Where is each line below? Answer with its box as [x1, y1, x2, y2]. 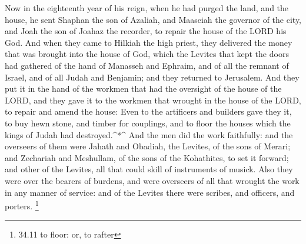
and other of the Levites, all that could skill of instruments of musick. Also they [5, 163, 293, 175]
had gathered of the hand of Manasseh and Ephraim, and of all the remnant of [5, 59, 289, 71]
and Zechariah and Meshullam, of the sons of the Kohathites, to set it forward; [5, 151, 289, 163]
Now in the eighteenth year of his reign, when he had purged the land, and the [5, 2, 289, 14]
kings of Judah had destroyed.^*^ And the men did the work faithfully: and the [5, 128, 293, 141]
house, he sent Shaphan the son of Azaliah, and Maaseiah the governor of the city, [5, 13, 302, 25]
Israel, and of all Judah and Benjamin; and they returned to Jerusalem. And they [5, 71, 300, 83]
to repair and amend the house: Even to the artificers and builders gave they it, [5, 105, 292, 118]
